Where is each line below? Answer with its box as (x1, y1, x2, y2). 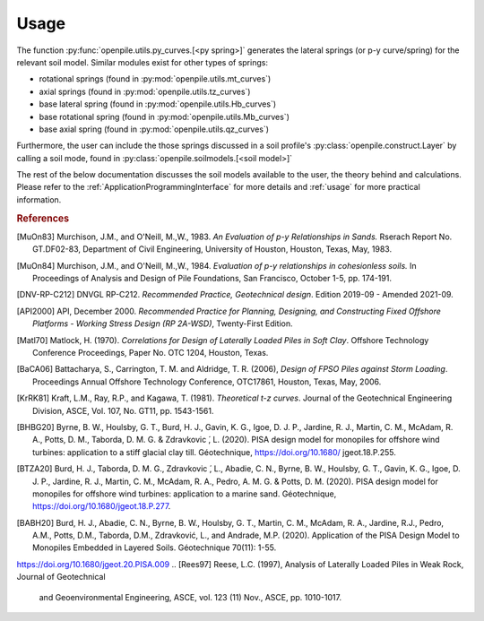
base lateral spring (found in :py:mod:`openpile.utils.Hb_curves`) (39, 99, 277, 109)
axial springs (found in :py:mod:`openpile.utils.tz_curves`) (39, 86, 251, 97)
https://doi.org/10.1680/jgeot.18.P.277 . (32, 501, 171, 512)
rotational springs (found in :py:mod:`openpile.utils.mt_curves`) (39, 73, 272, 84)
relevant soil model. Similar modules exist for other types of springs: (16, 56, 269, 67)
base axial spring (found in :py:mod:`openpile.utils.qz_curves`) (39, 124, 269, 134)
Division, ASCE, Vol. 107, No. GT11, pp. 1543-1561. (32, 405, 214, 416)
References (16, 211, 70, 224)
